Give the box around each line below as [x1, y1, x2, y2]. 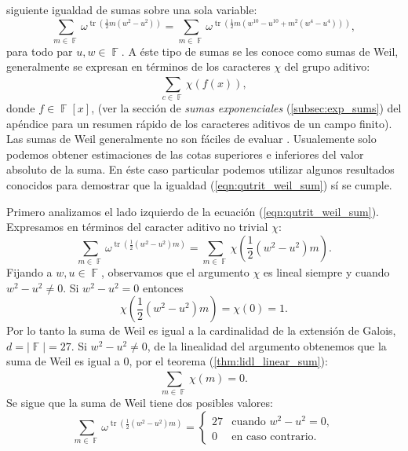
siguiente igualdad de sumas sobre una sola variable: [6, 2, 257, 17]
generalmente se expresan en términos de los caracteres [6, 58, 271, 75]
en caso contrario [231, 431, 314, 442]
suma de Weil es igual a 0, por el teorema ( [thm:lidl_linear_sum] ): [6, 353, 328, 369]
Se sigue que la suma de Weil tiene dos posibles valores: [6, 394, 273, 411]
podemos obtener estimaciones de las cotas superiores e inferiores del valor [6, 145, 364, 162]
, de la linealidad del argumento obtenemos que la [147, 337, 387, 354]
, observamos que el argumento [100, 264, 250, 280]
